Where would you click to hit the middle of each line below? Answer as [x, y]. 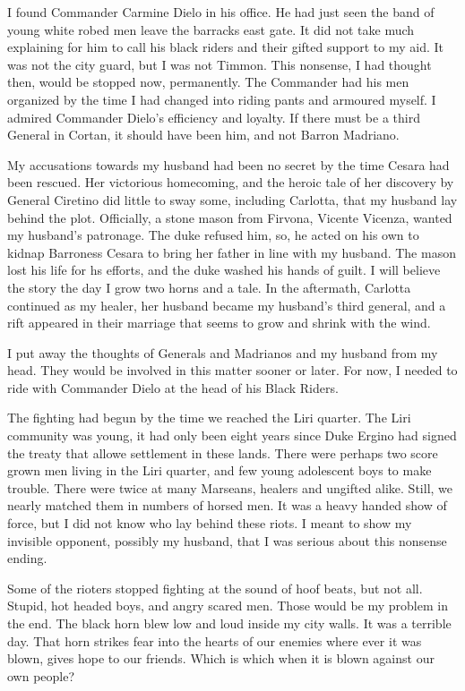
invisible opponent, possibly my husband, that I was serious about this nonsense [227, 540]
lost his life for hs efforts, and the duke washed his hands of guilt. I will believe [224, 270]
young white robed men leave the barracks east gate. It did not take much [211, 29]
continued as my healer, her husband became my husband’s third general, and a [227, 305]
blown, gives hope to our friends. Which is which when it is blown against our [221, 658]
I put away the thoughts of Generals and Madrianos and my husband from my [223, 352]
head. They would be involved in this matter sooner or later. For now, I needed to [232, 370]
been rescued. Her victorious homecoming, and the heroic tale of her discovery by [231, 182]
